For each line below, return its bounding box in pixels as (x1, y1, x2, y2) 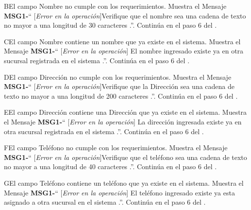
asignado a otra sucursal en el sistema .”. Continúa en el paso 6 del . (4, 197, 206, 207)
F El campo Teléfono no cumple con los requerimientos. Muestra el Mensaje (4, 142, 228, 153)
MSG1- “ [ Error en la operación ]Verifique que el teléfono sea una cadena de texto (4, 152, 247, 162)
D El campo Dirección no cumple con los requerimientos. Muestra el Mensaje (4, 71, 232, 82)
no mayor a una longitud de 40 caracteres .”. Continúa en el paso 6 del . (4, 161, 217, 172)
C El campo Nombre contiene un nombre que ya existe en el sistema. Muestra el (4, 36, 241, 46)
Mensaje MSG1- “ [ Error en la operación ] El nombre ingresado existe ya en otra (4, 46, 244, 56)
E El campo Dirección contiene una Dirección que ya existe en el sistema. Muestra (4, 107, 247, 117)
